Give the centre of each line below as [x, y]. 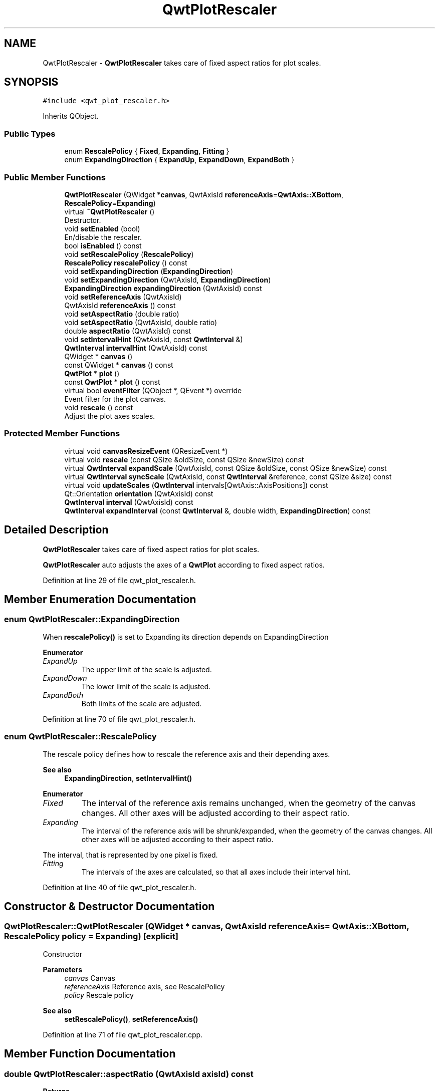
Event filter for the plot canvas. [115, 399]
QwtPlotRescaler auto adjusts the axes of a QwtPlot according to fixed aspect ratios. [184, 565]
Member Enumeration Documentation [100, 599]
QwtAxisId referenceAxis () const [120, 305]
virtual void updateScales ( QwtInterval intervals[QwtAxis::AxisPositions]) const [196, 485]
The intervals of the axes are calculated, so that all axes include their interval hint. [216, 872]
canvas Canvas [90, 978]
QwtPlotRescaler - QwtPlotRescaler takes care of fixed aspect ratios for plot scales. [182, 63]
